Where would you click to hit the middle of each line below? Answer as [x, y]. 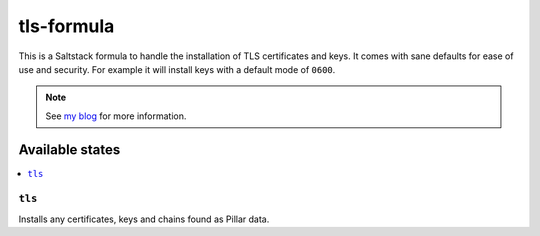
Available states [69, 149]
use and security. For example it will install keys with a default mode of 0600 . [177, 69]
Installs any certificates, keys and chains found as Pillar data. [144, 219]
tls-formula [66, 26]
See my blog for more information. [116, 116]
